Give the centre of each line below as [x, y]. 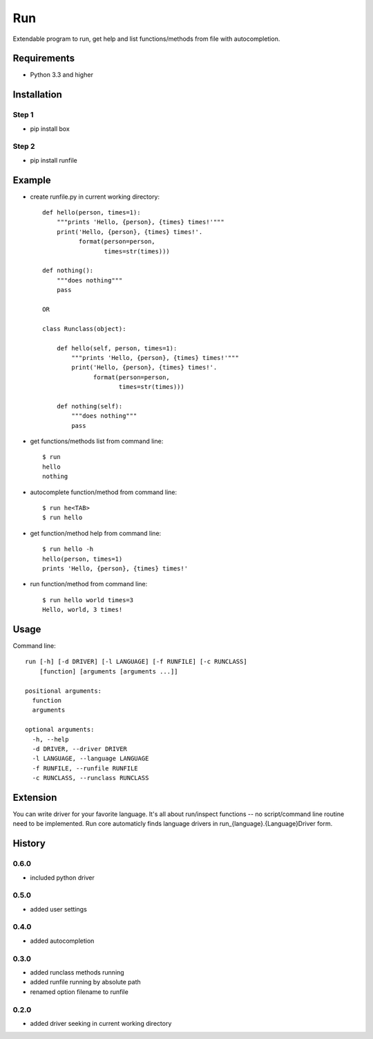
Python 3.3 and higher [61, 75]
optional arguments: [60, 730]
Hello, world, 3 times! [83, 610]
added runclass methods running [77, 972]
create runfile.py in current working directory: [95, 197]
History [29, 843]
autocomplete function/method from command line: [104, 492]
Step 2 [24, 147]
